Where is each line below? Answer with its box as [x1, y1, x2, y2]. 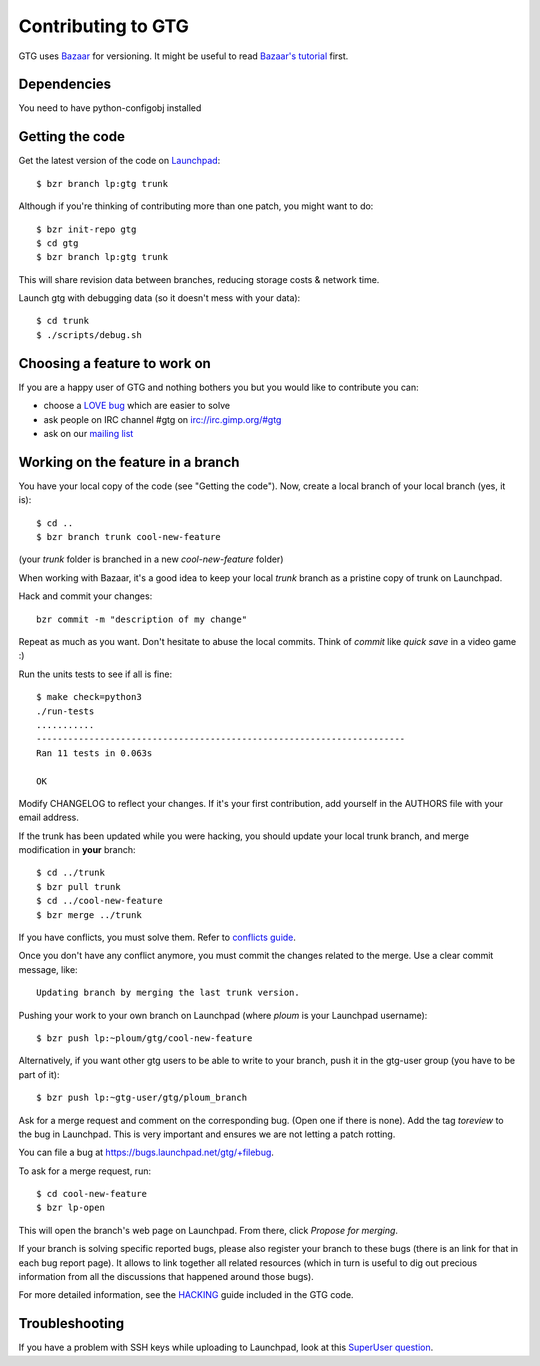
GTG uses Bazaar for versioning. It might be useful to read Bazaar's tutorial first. [18, 50, 349, 62]
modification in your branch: [18, 844, 136, 856]
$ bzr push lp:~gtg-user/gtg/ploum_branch [36, 1092, 248, 1104]
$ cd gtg [36, 237, 79, 249]
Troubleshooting [18, 1315, 125, 1332]
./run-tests [36, 705, 95, 717]
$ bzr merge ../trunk [36, 909, 142, 920]
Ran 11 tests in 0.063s [36, 747, 153, 759]
